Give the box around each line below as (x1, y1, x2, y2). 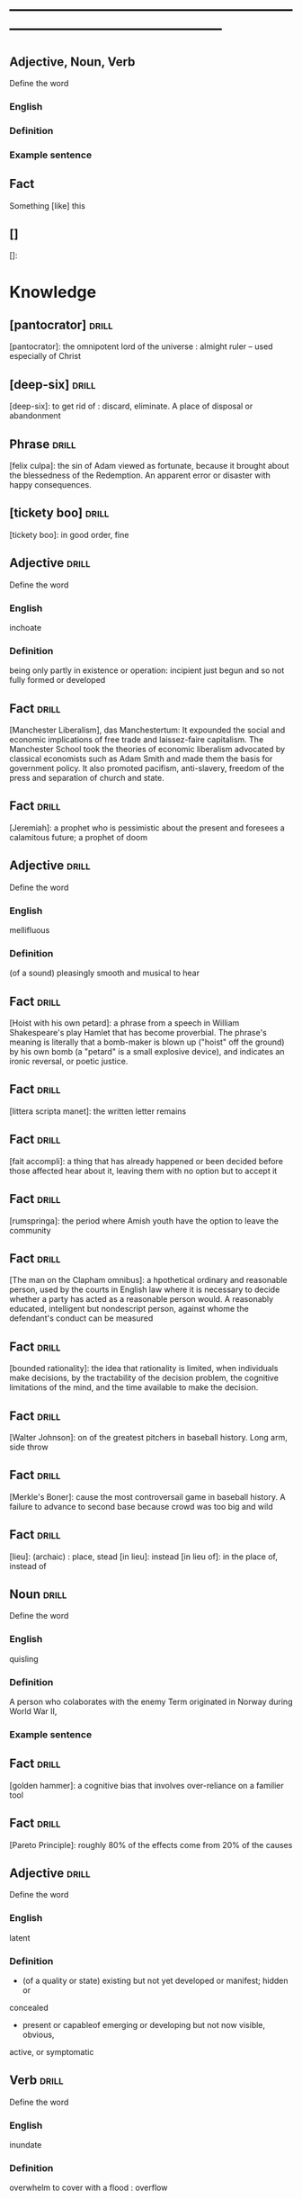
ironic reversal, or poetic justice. (9, 1056, 129, 1067)
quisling (9, 1653, 39, 1664)
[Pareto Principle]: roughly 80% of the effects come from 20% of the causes (9, 1839, 293, 1850)
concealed (9, 2002, 49, 2013)
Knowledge (9, 282, 97, 302)
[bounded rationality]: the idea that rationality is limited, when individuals (9, 1363, 279, 1374)
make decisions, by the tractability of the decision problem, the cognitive (9, 1372, 279, 1384)
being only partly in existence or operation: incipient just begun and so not (9, 665, 285, 676)
